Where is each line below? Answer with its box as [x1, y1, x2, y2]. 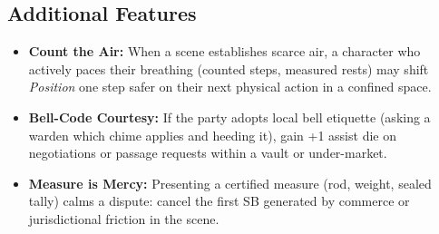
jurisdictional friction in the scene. [28, 209, 219, 228]
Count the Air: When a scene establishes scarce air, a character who [28, 42, 421, 61]
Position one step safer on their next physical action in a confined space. [28, 77, 432, 96]
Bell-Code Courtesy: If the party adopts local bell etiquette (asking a [28, 107, 431, 126]
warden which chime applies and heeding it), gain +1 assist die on [28, 125, 396, 144]
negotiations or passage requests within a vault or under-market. [28, 143, 387, 162]
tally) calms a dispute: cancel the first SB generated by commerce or [28, 191, 410, 210]
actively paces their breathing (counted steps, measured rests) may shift [28, 59, 429, 78]
